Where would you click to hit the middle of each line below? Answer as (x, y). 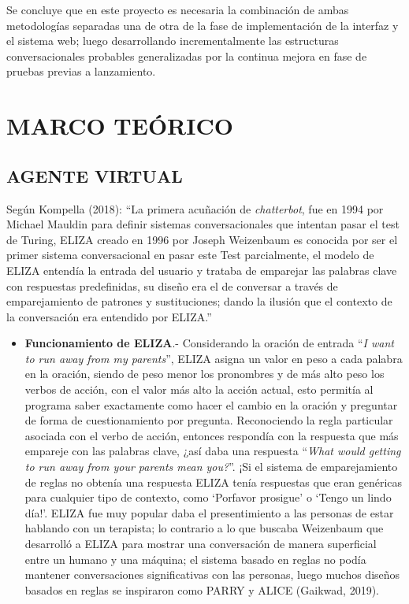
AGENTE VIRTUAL (95, 175)
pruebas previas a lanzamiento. (81, 71)
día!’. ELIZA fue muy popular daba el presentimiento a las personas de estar (209, 512)
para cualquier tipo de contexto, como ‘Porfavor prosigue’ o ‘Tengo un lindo (208, 497)
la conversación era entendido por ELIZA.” (109, 316)
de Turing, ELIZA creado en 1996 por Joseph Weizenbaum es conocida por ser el (202, 239)
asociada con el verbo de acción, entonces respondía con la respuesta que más (212, 435)
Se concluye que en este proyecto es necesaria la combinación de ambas (178, 9)
